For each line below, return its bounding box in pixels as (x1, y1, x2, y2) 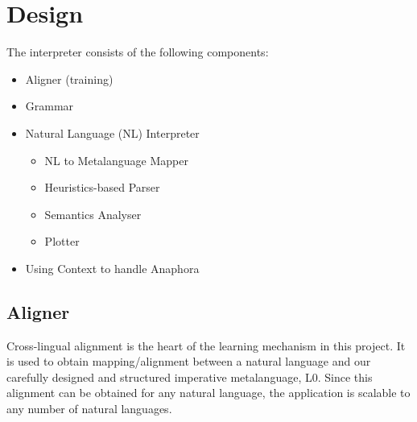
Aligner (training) (25, 70, 114, 87)
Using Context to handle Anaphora (25, 259, 200, 276)
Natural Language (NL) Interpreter (25, 124, 200, 141)
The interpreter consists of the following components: (6, 43, 269, 60)
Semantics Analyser (44, 205, 142, 222)
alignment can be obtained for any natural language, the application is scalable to (6, 384, 411, 401)
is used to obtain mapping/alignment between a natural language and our (6, 353, 371, 370)
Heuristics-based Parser (44, 179, 160, 196)
